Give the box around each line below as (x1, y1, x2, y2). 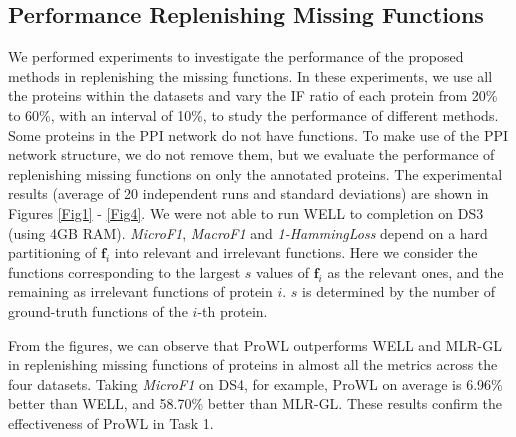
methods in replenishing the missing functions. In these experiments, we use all (8, 65, 493, 86)
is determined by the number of (302, 281, 496, 302)
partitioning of (8, 242, 97, 263)
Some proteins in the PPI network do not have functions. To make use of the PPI (8, 124, 509, 145)
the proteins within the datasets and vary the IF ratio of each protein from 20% (8, 85, 498, 106)
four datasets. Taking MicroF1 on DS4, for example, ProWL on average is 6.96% (8, 373, 503, 394)
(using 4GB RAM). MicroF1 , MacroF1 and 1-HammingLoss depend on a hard (8, 222, 488, 243)
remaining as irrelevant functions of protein (8, 281, 273, 302)
